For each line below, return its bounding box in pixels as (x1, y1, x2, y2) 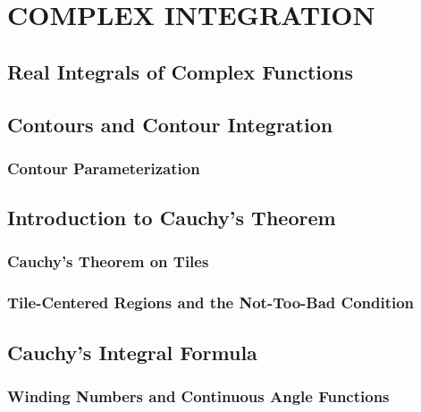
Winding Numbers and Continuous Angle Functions (7, 384, 390, 407)
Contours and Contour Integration (7, 110, 333, 138)
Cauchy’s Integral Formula (7, 338, 257, 366)
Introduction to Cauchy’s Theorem (7, 204, 336, 231)
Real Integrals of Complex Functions (7, 57, 354, 85)
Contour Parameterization (7, 156, 200, 179)
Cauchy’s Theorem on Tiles (7, 250, 209, 273)
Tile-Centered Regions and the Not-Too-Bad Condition (7, 291, 415, 314)
